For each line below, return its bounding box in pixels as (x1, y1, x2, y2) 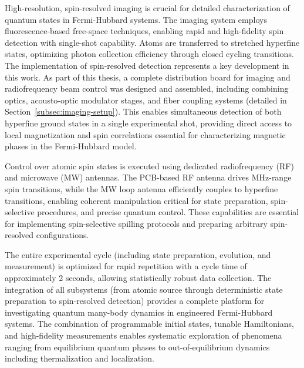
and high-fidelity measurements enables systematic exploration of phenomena (5, 329, 282, 342)
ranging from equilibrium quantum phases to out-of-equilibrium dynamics (5, 340, 270, 353)
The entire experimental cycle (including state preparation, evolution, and (5, 248, 271, 260)
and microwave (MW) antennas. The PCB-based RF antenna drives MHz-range (5, 171, 292, 183)
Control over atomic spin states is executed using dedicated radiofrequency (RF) (5, 159, 294, 172)
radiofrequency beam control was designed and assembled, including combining (5, 82, 289, 95)
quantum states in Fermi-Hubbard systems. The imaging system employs (5, 13, 267, 25)
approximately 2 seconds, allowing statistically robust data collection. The (5, 272, 272, 284)
